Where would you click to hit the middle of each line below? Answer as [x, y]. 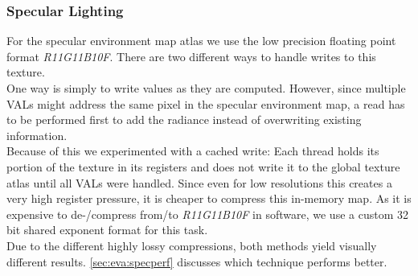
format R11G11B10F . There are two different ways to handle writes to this [191, 56]
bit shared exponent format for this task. [107, 230]
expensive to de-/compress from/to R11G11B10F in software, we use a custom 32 [207, 214]
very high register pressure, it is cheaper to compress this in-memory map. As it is [209, 198]
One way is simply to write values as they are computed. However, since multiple [206, 88]
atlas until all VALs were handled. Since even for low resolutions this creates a [199, 182]
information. [37, 135]
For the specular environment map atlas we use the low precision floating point [201, 41]
